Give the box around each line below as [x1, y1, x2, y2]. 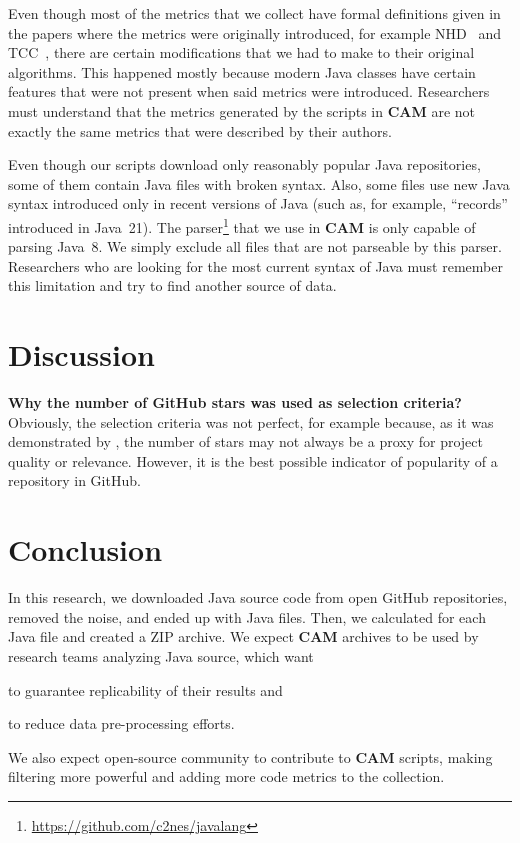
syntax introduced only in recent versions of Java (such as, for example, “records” [8, 193, 508, 214]
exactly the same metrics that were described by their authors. [8, 120, 392, 141]
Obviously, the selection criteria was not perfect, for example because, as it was [8, 411, 494, 432]
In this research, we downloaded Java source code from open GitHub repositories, [8, 587, 508, 608]
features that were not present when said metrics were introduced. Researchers [8, 81, 490, 102]
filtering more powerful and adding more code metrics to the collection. [8, 766, 445, 787]
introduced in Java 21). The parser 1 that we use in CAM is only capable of [8, 213, 476, 237]
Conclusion [8, 529, 163, 570]
